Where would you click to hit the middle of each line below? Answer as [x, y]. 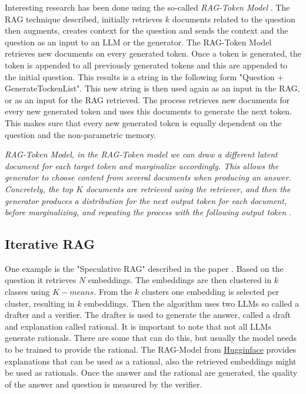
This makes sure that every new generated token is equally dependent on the [143, 122]
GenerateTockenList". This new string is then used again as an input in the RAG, [152, 88]
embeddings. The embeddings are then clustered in [180, 280]
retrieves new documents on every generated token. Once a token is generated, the [153, 53]
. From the [113, 292]
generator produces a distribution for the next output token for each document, [146, 200]
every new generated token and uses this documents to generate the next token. [149, 111]
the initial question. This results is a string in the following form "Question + [144, 76]
